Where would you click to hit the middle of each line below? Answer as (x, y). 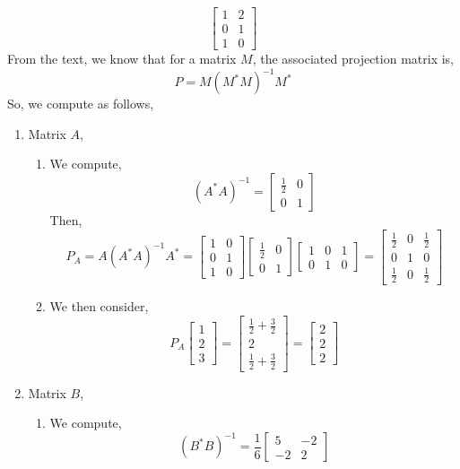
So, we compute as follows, (81, 104)
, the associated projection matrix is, (353, 59)
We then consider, (99, 306)
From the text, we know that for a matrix (122, 59)
